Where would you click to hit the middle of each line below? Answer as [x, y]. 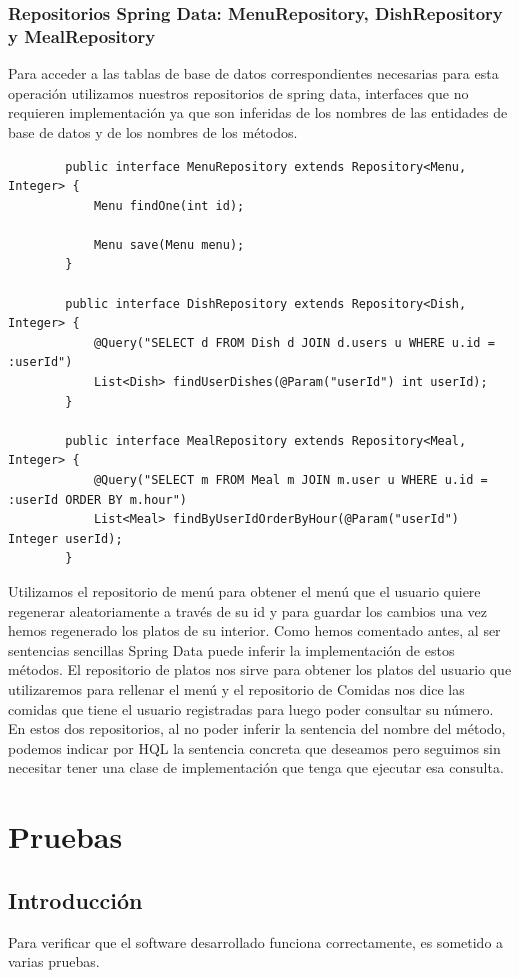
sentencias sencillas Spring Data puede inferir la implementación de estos [231, 649]
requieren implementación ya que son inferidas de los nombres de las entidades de [258, 112]
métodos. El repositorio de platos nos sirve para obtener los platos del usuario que [260, 669]
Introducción [75, 899]
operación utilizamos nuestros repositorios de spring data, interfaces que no [238, 92]
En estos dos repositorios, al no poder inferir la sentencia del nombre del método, [257, 728]
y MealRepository [82, 35]
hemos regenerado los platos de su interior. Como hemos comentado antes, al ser [254, 630]
